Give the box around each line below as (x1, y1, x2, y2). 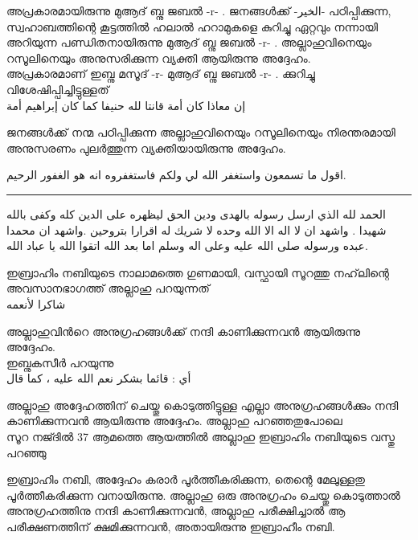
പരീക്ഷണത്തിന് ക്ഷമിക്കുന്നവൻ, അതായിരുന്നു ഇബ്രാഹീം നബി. (6, 518, 335, 535)
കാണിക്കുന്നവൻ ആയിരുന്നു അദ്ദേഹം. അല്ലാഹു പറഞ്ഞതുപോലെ (6, 412, 342, 429)
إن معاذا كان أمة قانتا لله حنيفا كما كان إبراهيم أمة (6, 96, 246, 113)
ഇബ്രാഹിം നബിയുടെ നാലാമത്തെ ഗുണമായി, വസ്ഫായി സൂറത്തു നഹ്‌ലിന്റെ (6, 264, 389, 280)
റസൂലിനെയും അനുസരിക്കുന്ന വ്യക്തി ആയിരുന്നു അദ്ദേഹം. (6, 49, 311, 66)
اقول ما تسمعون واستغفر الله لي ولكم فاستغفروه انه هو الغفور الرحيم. (6, 166, 346, 183)
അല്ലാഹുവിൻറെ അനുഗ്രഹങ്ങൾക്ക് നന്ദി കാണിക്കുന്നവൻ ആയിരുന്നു (6, 322, 360, 339)
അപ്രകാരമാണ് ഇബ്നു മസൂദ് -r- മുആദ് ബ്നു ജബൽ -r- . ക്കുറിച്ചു (6, 65, 315, 82)
